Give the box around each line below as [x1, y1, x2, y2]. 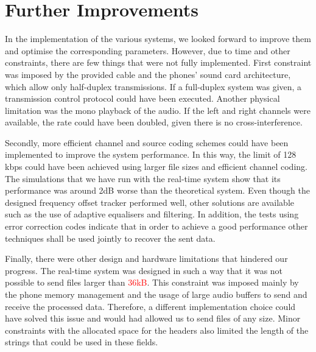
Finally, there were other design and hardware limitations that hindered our [5, 252, 288, 265]
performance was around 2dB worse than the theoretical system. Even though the [5, 184, 310, 197]
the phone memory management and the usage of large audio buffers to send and [5, 288, 307, 300]
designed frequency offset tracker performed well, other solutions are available [5, 195, 295, 208]
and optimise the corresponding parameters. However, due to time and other [5, 44, 290, 57]
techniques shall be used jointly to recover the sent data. [5, 231, 216, 244]
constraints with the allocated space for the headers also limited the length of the [5, 323, 309, 336]
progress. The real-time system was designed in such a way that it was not [5, 264, 283, 276]
